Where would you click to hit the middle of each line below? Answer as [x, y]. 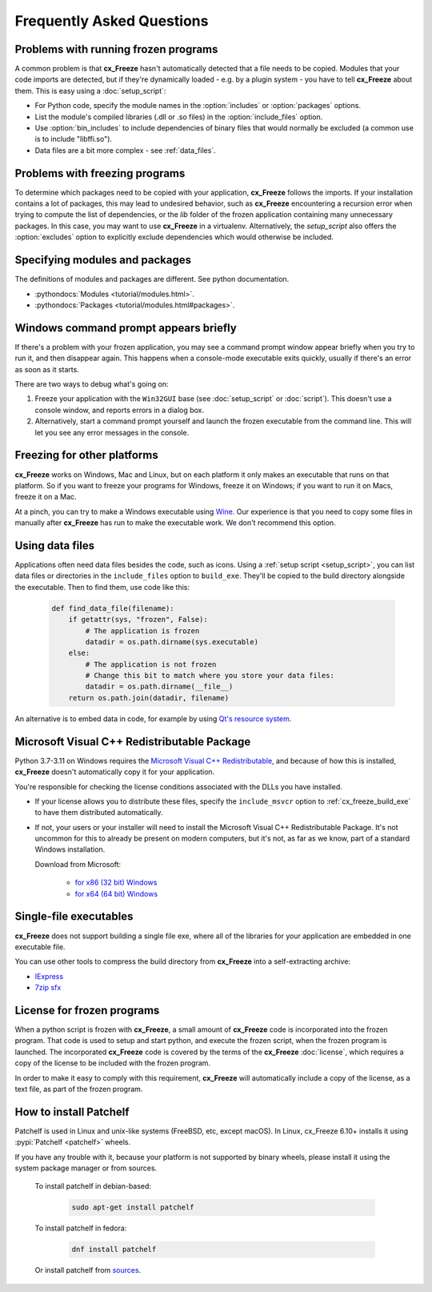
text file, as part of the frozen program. [79, 1089]
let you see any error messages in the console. [112, 432]
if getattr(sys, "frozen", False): [138, 620]
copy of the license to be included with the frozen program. [113, 1063]
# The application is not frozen [151, 664]
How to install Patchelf [72, 1111]
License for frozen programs [87, 1010]
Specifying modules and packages [103, 260]
